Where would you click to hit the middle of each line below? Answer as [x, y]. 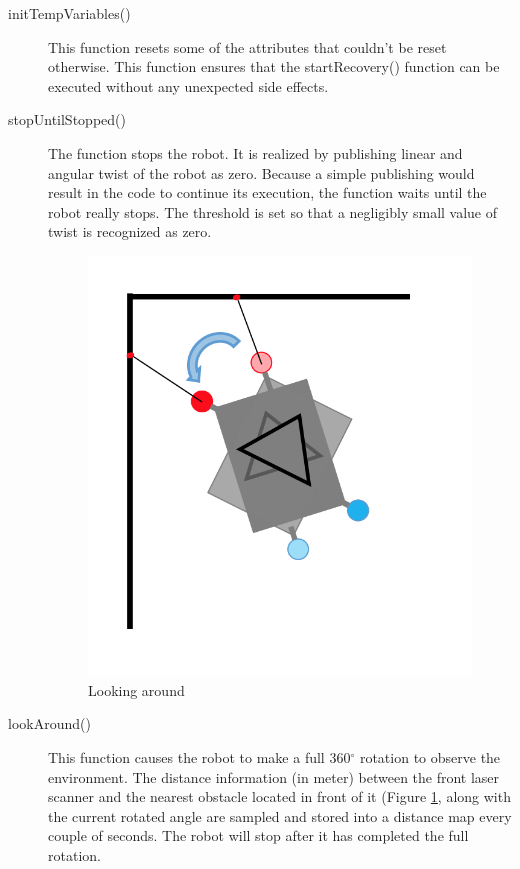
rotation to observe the [430, 756]
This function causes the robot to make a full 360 [199, 756]
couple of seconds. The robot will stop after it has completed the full [258, 835]
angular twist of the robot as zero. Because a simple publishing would [261, 172]
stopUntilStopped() [67, 119]
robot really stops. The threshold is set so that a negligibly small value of [273, 211]
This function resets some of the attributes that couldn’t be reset [247, 46]
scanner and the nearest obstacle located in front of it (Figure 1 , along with [279, 796]
